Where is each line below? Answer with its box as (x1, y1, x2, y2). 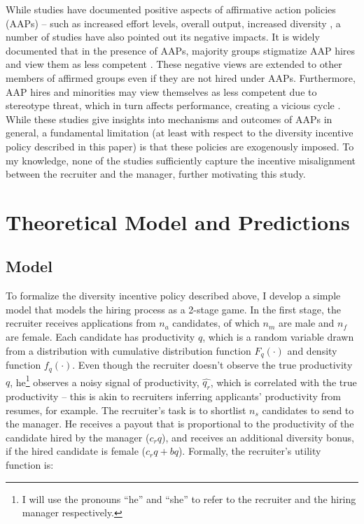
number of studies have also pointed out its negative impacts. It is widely (6, 29, 320, 44)
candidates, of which (172, 316, 260, 330)
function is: (6, 458, 54, 472)
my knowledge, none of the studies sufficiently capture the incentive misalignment (6, 153, 356, 167)
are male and (278, 316, 335, 330)
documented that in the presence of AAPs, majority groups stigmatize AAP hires (6, 43, 356, 57)
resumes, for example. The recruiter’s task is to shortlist (6, 402, 246, 417)
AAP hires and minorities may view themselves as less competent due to (6, 84, 317, 99)
